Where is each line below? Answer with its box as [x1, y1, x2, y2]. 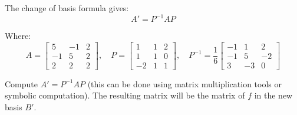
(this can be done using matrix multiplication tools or [87, 77, 282, 90]
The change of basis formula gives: [5, 2, 129, 14]
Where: [5, 29, 31, 42]
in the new [254, 89, 293, 101]
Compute [5, 77, 38, 90]
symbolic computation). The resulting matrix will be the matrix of [5, 89, 245, 101]
